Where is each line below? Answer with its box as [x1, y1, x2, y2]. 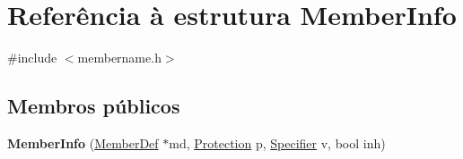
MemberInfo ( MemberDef [7, 133, 159, 152]
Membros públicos [7, 92, 180, 120]
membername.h [77, 48, 162, 67]
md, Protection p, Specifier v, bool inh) [169, 133, 386, 152]
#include [7, 48, 57, 67]
